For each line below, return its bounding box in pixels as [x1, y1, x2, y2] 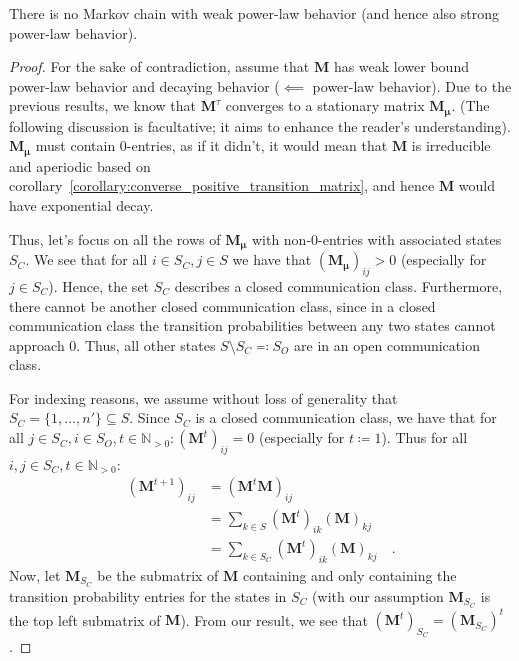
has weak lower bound [333, 56, 469, 77]
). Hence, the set [48, 275, 150, 296]
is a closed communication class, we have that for [195, 407, 497, 428]
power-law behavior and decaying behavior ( [9, 75, 280, 96]
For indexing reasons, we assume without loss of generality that [9, 387, 398, 408]
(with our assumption [312, 585, 444, 606]
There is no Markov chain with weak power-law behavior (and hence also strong [9, 3, 500, 23]
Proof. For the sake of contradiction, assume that [9, 56, 310, 77]
